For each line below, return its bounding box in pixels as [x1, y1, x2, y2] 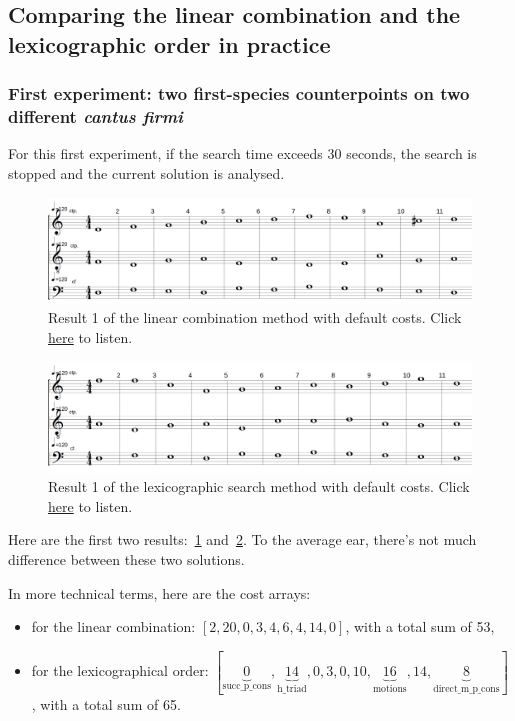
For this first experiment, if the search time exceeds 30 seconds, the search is [8, 143, 477, 164]
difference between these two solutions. [8, 549, 245, 570]
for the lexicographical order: [31, 660, 209, 681]
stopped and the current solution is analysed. [8, 162, 285, 183]
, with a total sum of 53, [345, 616, 495, 637]
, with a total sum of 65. [31, 693, 181, 714]
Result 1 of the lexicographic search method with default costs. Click [48, 476, 470, 497]
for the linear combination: [31, 616, 196, 637]
